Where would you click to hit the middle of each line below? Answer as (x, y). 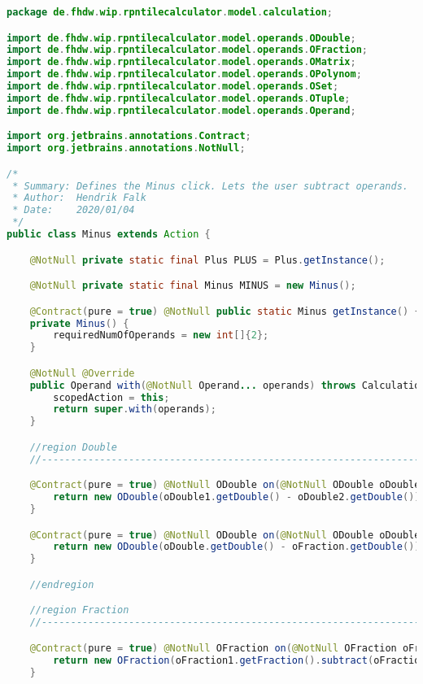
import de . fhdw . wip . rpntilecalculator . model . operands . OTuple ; (179, 98)
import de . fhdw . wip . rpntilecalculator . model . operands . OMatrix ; (181, 62)
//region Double (74, 447)
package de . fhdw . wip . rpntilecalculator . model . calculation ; (170, 12)
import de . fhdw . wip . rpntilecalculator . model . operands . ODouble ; (181, 38)
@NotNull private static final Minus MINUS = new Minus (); (193, 286)
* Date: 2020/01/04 (74, 210)
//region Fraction (79, 610)
